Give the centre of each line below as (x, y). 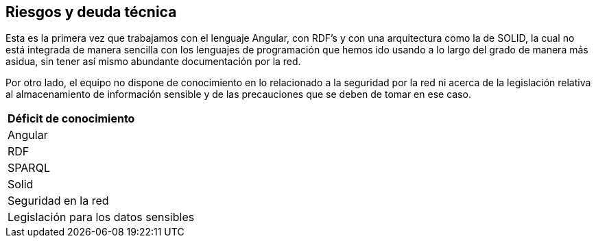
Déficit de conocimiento (71, 119)
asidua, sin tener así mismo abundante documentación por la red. (153, 62)
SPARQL (29, 168)
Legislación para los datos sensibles (101, 217)
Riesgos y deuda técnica (91, 12)
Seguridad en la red (58, 201)
